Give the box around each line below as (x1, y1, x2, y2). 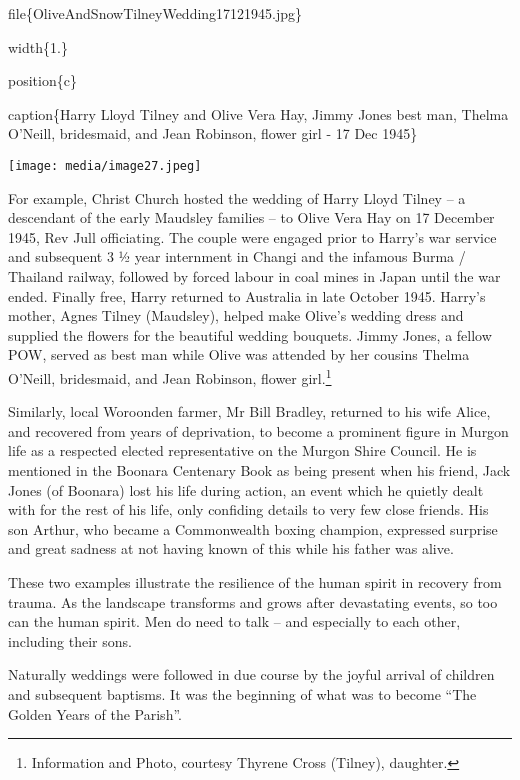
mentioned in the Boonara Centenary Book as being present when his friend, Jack (8, 460, 511, 480)
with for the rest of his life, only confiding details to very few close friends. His (8, 499, 489, 520)
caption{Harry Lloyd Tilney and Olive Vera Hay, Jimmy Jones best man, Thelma (8, 103, 509, 124)
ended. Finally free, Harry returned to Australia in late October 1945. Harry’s (8, 285, 486, 306)
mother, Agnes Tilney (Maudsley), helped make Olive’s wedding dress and (8, 305, 464, 326)
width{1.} (8, 36, 68, 57)
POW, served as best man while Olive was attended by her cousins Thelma (8, 344, 470, 365)
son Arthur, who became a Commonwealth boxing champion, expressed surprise (8, 518, 498, 539)
